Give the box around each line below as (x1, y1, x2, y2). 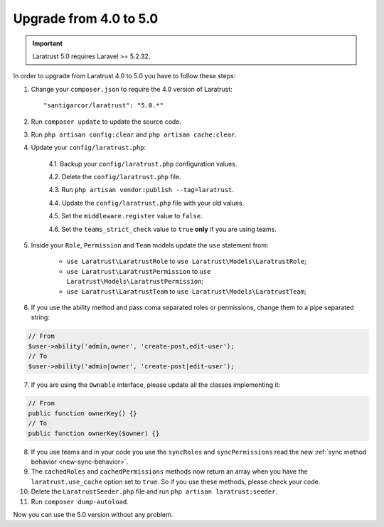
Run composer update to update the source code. (31, 117, 181, 126)
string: (31, 313, 50, 321)
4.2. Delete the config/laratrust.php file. (48, 173, 181, 181)
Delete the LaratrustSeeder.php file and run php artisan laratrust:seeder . (31, 487, 277, 496)
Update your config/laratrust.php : (31, 143, 146, 152)
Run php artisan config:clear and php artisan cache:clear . (31, 130, 238, 139)
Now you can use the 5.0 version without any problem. (13, 510, 174, 518)
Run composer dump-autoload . (31, 497, 129, 506)
